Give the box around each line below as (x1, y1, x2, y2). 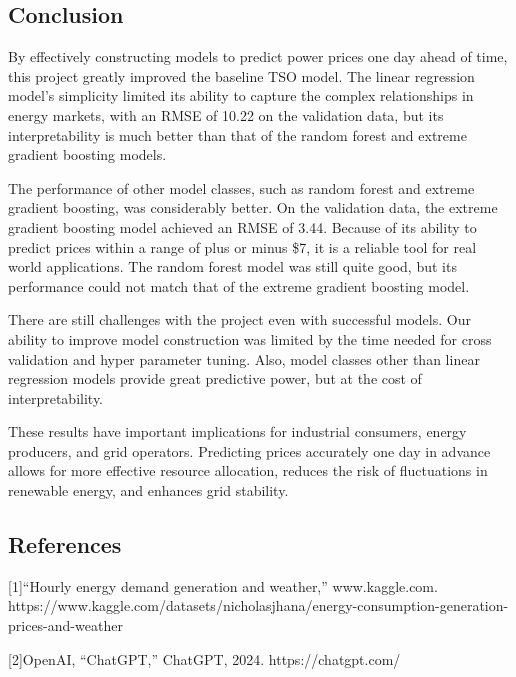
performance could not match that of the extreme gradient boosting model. (8, 275, 470, 296)
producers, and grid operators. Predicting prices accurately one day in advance (8, 440, 491, 461)
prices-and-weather (8, 615, 123, 636)
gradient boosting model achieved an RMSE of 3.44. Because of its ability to (8, 216, 477, 237)
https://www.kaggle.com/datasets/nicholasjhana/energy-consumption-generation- (8, 595, 509, 616)
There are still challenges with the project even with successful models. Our (8, 309, 471, 330)
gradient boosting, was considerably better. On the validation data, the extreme (8, 197, 498, 218)
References (8, 529, 122, 560)
